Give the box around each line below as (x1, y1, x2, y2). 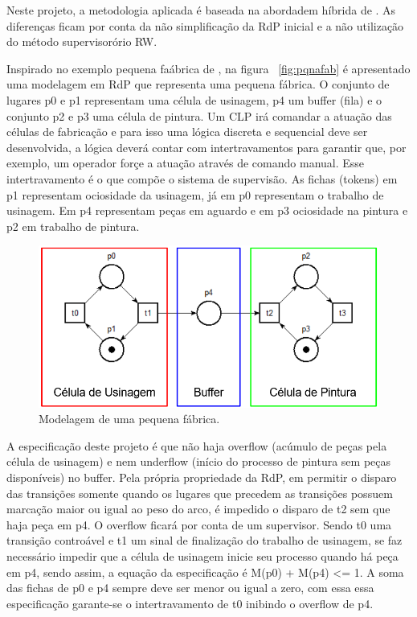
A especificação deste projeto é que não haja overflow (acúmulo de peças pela (6, 437, 387, 454)
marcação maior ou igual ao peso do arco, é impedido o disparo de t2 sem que (6, 500, 390, 517)
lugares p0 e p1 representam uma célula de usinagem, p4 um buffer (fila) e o (6, 91, 382, 108)
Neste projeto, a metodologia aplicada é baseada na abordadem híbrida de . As (6, 2, 396, 18)
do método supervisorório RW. (6, 33, 157, 50)
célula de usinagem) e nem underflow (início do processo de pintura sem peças (6, 453, 391, 470)
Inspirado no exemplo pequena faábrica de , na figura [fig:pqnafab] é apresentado (6, 60, 411, 76)
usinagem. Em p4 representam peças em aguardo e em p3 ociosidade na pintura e (6, 202, 408, 219)
